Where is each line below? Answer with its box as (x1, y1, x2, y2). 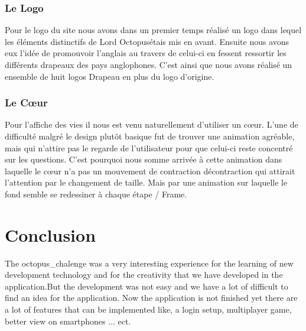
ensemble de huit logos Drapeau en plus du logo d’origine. (5, 70, 214, 82)
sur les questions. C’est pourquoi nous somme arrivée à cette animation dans (5, 153, 282, 165)
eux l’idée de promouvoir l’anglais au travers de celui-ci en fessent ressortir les (5, 47, 287, 59)
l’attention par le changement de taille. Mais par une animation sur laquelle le (5, 176, 288, 189)
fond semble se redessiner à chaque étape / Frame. (5, 187, 187, 200)
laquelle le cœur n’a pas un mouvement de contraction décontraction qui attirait (5, 164, 295, 177)
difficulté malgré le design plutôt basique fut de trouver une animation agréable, (5, 130, 295, 142)
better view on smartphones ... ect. (5, 314, 131, 327)
